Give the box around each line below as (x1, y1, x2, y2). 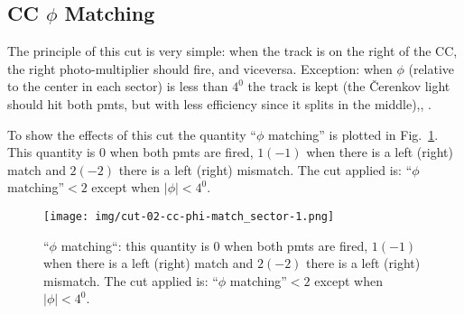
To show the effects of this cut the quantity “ (7, 125, 256, 143)
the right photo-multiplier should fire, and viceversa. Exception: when (7, 59, 393, 78)
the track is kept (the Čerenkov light (247, 77, 450, 96)
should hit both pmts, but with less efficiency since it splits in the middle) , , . (7, 94, 432, 113)
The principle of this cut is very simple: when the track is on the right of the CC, (7, 42, 458, 60)
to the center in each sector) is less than (7, 77, 228, 96)
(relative (408, 59, 455, 78)
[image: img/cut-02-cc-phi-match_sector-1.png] (43, 209, 335, 223)
